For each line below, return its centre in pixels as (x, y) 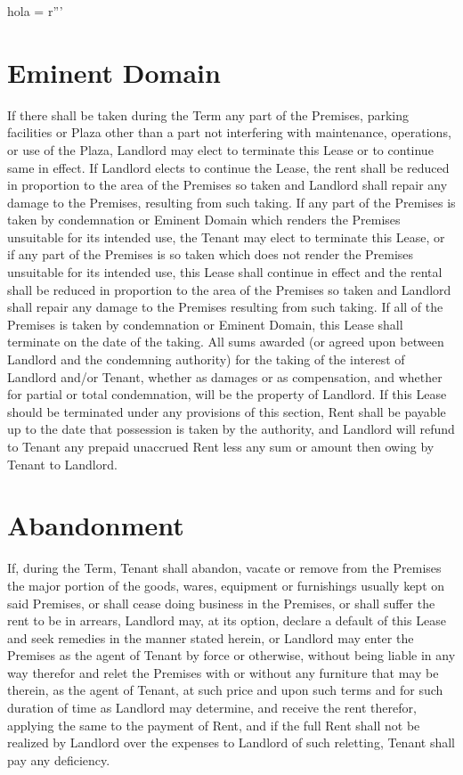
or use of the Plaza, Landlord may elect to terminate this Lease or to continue (220, 149)
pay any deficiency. (59, 759)
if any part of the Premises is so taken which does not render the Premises (211, 254)
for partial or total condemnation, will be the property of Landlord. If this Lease (227, 394)
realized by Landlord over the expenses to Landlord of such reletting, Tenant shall (231, 742)
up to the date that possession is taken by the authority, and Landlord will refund (231, 429)
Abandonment (96, 525)
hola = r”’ (35, 11)
